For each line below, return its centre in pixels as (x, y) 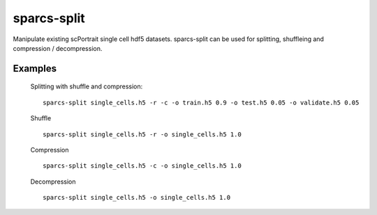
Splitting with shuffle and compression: (87, 86)
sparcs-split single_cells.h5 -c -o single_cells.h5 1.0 (142, 166)
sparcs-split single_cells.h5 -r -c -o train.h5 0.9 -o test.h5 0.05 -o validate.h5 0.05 (201, 102)
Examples (35, 69)
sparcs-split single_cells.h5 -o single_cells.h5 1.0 (136, 198)
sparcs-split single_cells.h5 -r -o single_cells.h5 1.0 (142, 134)
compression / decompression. (58, 48)
